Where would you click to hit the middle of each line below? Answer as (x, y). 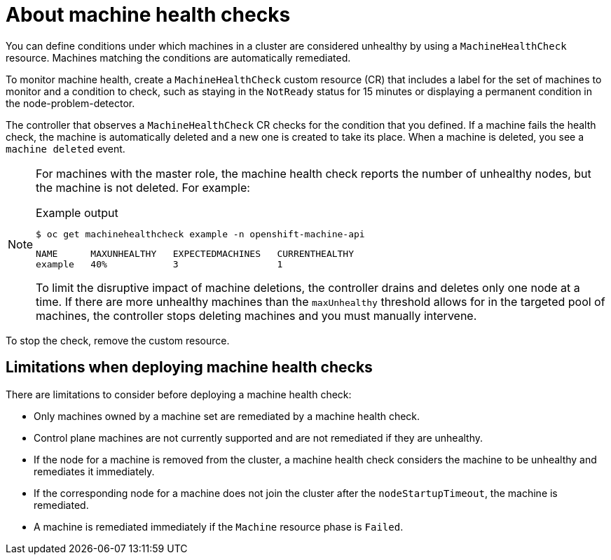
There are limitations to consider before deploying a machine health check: (179, 394)
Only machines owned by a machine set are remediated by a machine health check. (227, 416)
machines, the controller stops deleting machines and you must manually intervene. (256, 315)
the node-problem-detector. (70, 103)
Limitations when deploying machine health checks (189, 367)
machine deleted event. (66, 148)
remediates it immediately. (94, 471)
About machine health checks (148, 15)
